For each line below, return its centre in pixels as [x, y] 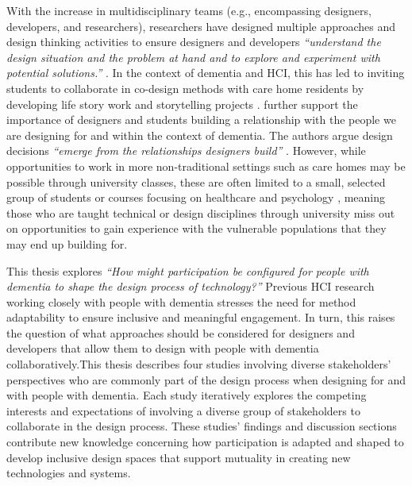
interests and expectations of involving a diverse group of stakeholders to [183, 410]
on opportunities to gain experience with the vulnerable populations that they [196, 228]
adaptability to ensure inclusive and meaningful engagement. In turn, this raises [201, 317]
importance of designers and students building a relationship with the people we [201, 120]
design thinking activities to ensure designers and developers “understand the [194, 42]
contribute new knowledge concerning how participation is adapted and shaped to [205, 442]
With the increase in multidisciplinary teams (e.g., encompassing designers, [189, 10]
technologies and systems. [69, 473]
